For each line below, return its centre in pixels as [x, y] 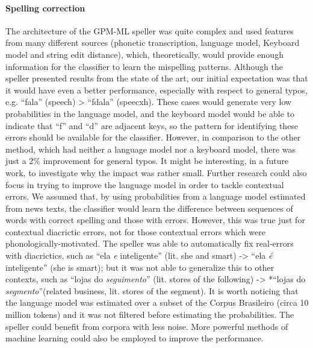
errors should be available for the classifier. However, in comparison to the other [153, 137]
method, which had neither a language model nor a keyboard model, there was [151, 149]
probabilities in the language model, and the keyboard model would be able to [150, 113]
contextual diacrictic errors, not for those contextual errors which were [135, 231]
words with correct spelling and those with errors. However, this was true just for [155, 220]
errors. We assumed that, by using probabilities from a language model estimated [156, 196]
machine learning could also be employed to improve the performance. [135, 338]
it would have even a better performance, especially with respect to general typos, [156, 90]
